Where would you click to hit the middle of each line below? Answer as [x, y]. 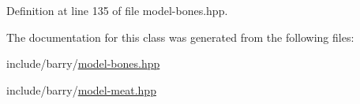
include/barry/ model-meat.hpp [81, 89]
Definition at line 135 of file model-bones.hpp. [117, 10]
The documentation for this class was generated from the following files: [180, 37]
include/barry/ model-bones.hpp [83, 63]
